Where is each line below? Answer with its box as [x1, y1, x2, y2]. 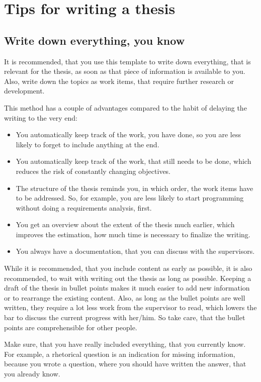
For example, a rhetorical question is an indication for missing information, [4, 348, 235, 359]
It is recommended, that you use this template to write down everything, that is [4, 56, 251, 66]
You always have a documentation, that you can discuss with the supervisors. [16, 246, 255, 256]
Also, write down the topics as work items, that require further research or [4, 75, 234, 86]
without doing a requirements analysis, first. [16, 202, 152, 213]
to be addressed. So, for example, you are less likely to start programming [16, 193, 244, 203]
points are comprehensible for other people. [4, 322, 137, 332]
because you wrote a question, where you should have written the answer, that [4, 358, 246, 369]
